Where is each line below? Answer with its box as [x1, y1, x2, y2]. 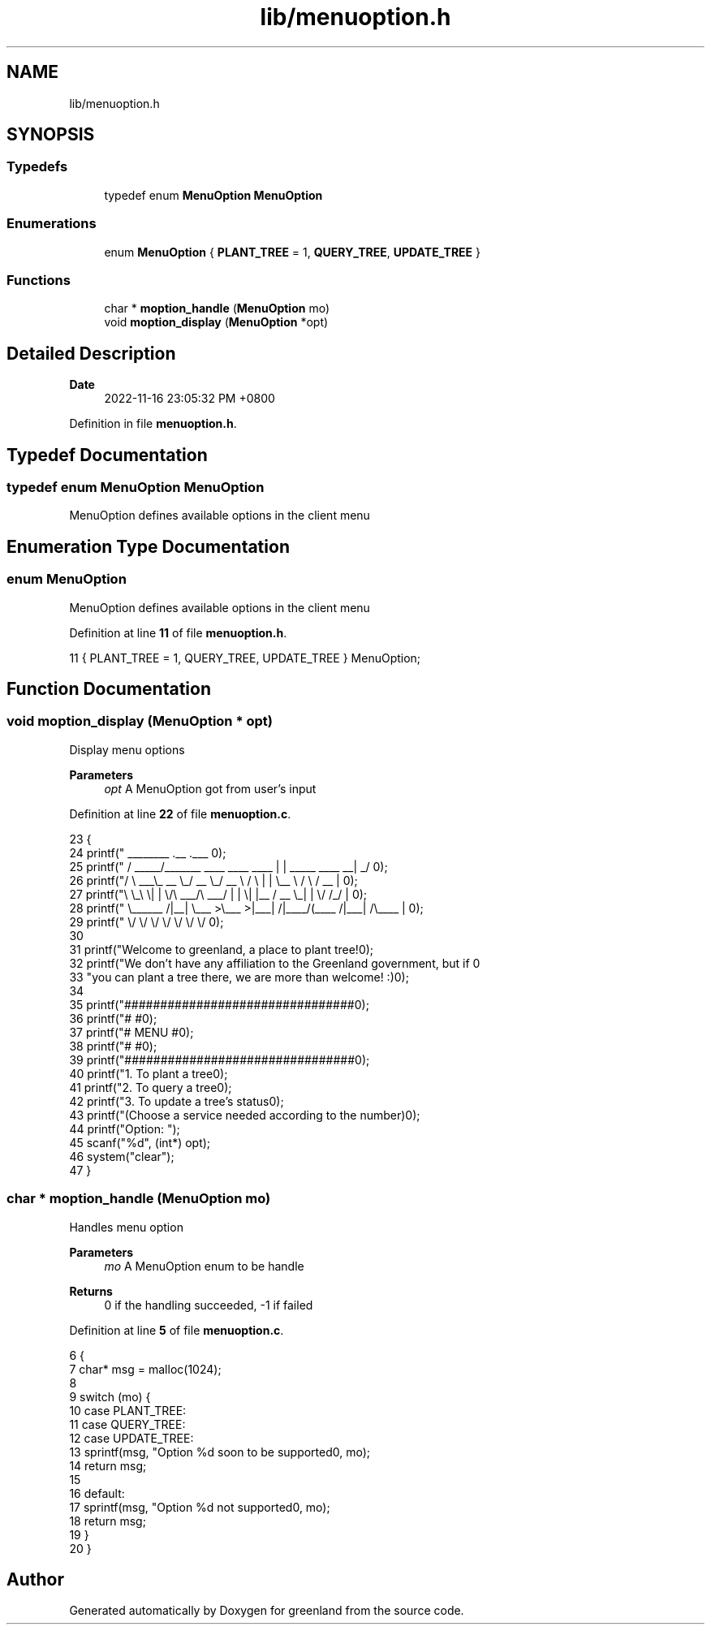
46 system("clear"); [69, 1149, 175, 1163]
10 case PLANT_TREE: [69, 1403, 187, 1417]
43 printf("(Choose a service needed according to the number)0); [69, 1107, 420, 1122]
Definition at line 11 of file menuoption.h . [69, 625, 287, 640]
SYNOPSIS [6, 124, 95, 145]
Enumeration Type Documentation [6, 536, 290, 557]
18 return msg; [69, 1513, 146, 1528]
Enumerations [6, 215, 97, 232]
